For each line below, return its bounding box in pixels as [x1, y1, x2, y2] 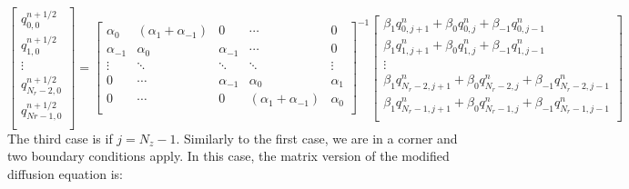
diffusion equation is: [7, 164, 123, 183]
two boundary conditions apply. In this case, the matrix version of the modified [7, 146, 450, 165]
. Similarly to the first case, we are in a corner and [176, 128, 458, 147]
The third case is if [7, 128, 113, 147]
